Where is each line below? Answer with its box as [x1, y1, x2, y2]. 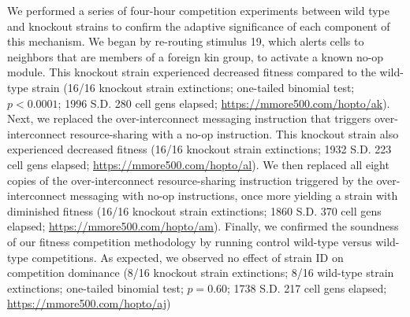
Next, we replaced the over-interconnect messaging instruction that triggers [7, 110, 371, 127]
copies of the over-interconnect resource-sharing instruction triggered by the [7, 171, 373, 188]
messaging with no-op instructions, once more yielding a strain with [69, 187, 398, 204]
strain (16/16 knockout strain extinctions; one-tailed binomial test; [32, 79, 355, 95]
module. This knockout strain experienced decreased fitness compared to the [7, 64, 376, 80]
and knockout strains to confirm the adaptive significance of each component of [7, 17, 390, 34]
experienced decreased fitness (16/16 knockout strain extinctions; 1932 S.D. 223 [7, 141, 392, 157]
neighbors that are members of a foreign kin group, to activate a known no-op [7, 48, 384, 65]
